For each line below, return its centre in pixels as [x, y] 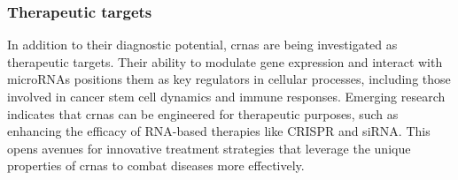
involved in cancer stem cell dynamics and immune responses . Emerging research [226, 96]
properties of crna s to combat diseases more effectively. [156, 165]
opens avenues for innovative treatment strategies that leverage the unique [209, 148]
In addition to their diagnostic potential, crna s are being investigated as [202, 45]
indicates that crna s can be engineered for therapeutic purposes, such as [203, 113]
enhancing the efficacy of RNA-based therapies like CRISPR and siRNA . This [219, 131]
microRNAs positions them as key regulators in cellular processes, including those [229, 79]
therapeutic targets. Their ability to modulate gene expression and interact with [225, 61]
